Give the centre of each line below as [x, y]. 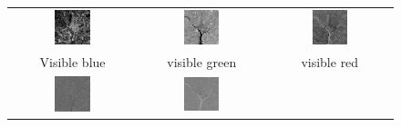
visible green [202, 62]
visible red [330, 62]
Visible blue [72, 62]
